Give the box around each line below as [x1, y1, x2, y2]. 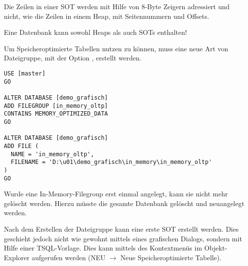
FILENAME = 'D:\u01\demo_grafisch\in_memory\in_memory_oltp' [11, 159, 212, 166]
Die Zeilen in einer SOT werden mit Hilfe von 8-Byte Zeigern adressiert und [4, 1, 230, 11]
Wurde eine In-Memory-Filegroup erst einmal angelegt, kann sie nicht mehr [4, 189, 228, 199]
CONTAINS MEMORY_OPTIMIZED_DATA [4, 110, 108, 118]
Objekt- [204, 243, 227, 253]
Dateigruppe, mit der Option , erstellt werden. [4, 53, 141, 63]
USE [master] [4, 70, 46, 77]
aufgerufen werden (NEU [31, 252, 106, 262]
